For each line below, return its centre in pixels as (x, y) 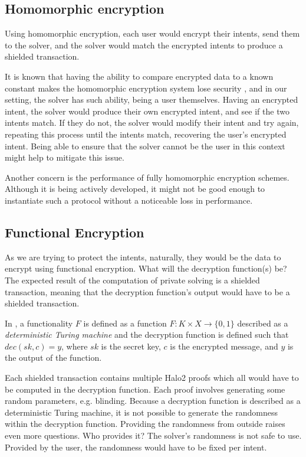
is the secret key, (131, 346)
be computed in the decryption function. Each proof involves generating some (145, 389)
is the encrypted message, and (224, 346)
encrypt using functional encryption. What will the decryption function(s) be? (146, 268)
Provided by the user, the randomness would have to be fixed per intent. (136, 447)
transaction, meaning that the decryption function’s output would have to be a (147, 291)
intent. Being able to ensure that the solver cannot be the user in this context (145, 146)
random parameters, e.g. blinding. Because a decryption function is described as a (153, 401)
